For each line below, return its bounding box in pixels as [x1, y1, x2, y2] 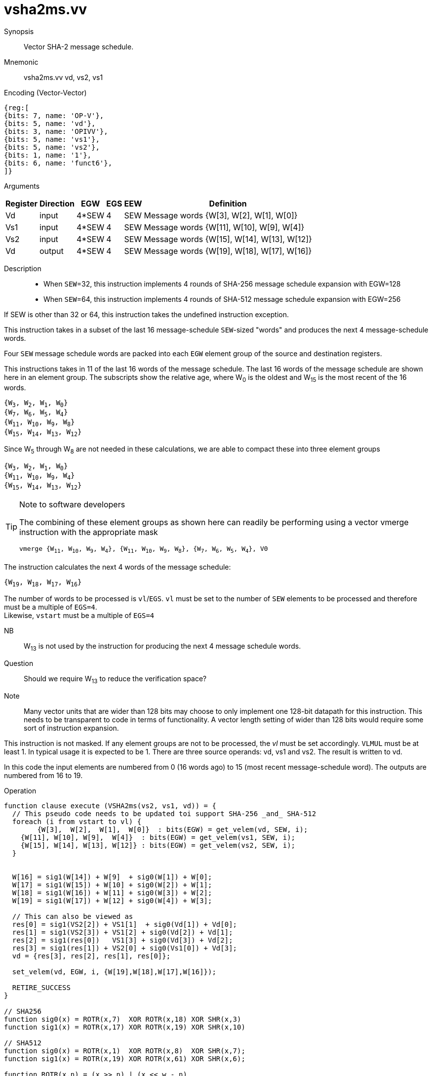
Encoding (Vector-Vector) [4, 88, 87, 97]
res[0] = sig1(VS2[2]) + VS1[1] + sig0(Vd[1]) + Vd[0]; [12, 920, 237, 928]
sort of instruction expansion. [24, 723, 119, 732]
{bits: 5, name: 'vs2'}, [4, 143, 100, 151]
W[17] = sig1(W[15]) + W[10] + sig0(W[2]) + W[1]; [12, 880, 212, 889]
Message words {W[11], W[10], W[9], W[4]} [144, 222, 305, 232]
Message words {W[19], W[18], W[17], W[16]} [144, 246, 312, 256]
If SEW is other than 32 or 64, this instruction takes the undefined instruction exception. [4, 310, 289, 319]
